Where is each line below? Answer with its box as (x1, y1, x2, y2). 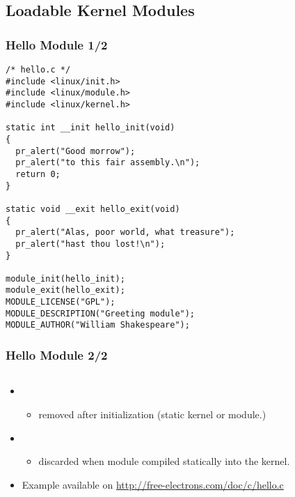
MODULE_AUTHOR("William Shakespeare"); (6, 320, 190, 330)
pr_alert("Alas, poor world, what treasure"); (15, 227, 235, 238)
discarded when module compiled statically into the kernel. (38, 454, 290, 468)
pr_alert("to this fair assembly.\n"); (15, 158, 200, 168)
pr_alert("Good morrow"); (15, 146, 136, 156)
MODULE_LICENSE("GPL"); (6, 297, 115, 307)
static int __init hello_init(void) (6, 123, 175, 133)
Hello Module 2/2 (6, 346, 108, 364)
